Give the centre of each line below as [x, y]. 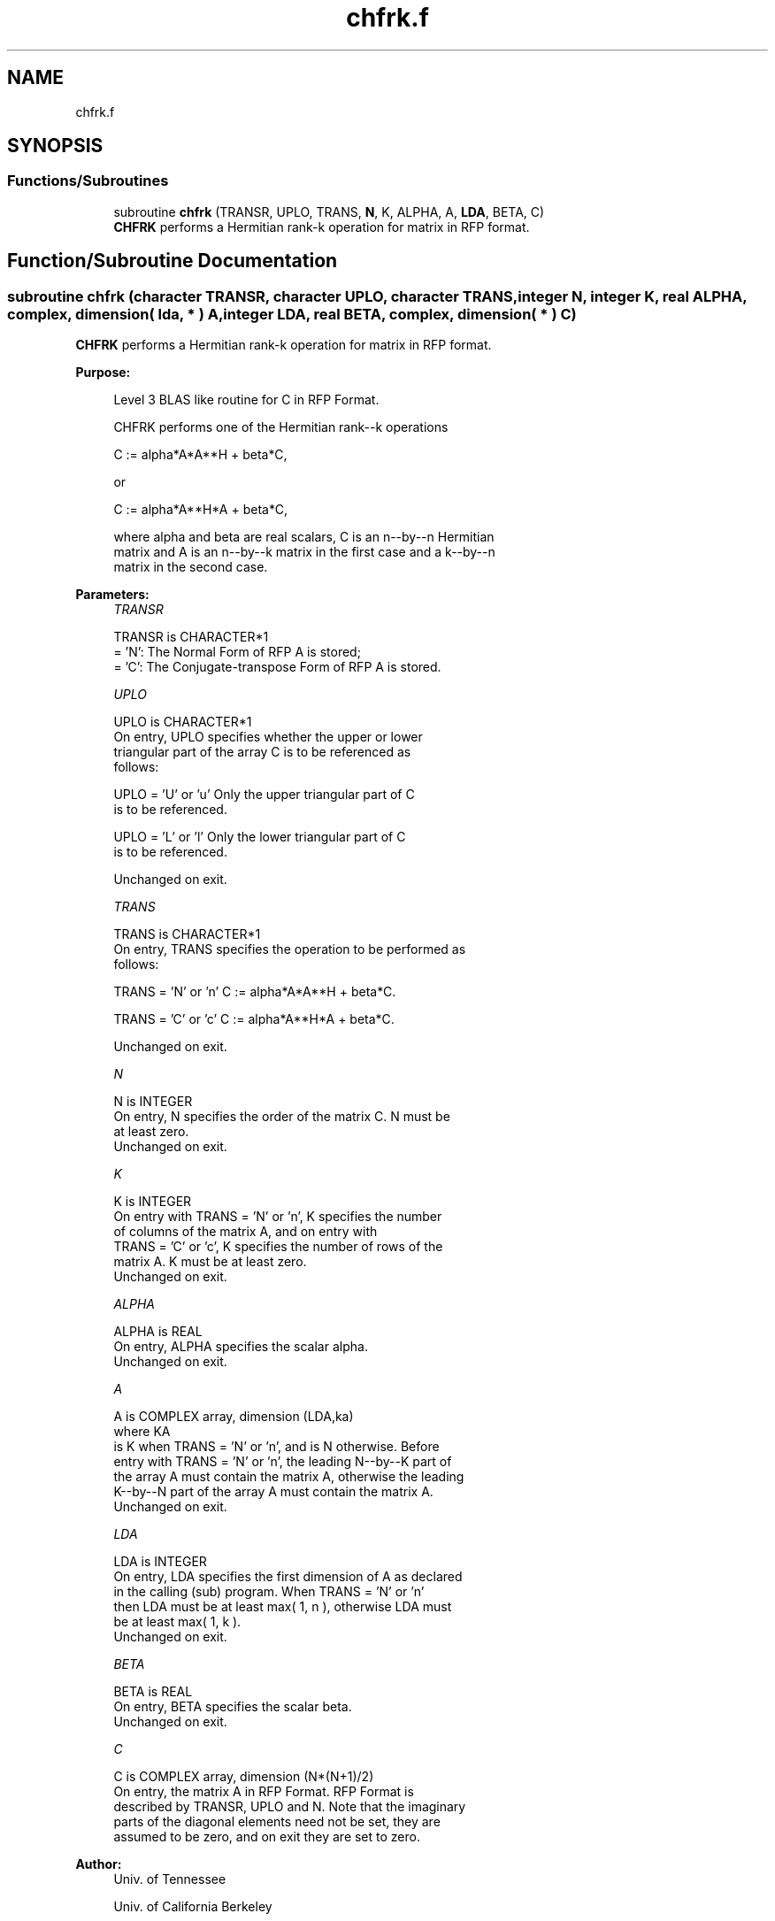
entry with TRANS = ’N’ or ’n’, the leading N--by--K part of [283, 1462]
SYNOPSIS [55, 146]
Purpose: [103, 373]
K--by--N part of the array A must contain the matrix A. [273, 1492]
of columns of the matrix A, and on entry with [246, 1232]
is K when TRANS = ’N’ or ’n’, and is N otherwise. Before [276, 1447]
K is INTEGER [153, 1202]
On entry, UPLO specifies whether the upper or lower [268, 737]
